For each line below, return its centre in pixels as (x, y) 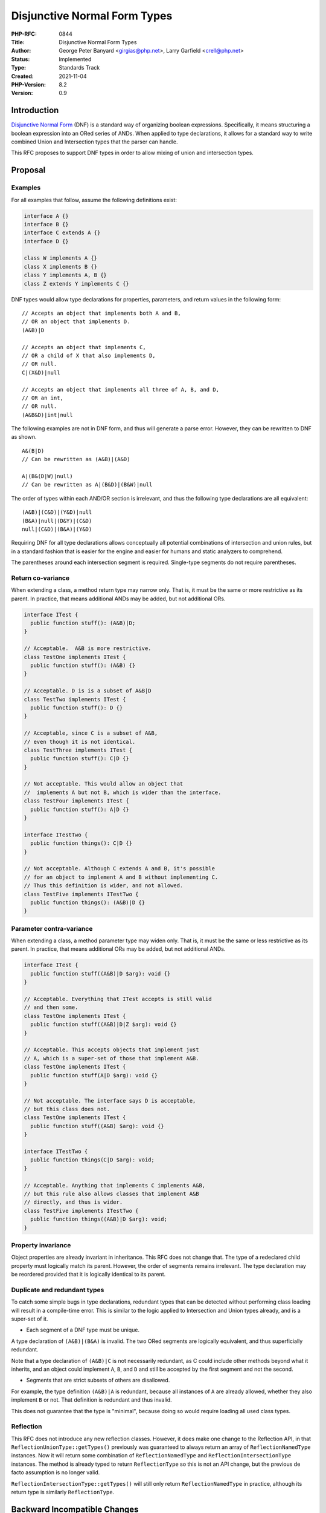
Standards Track (79, 68)
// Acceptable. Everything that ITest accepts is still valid (118, 999)
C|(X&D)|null (41, 373)
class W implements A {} (61, 258)
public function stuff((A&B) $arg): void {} (97, 1126)
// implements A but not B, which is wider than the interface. (123, 792)
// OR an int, (43, 398)
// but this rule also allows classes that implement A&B (111, 1194)
